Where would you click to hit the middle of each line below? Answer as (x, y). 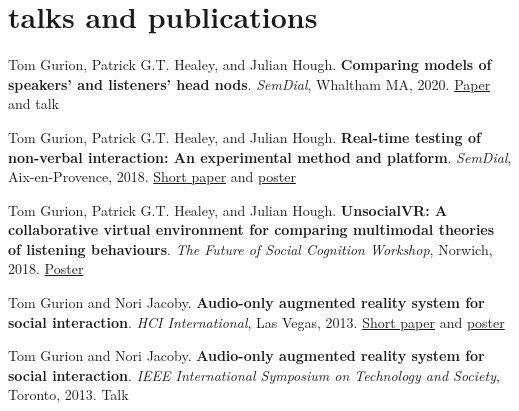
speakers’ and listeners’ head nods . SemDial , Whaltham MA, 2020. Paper (249, 83)
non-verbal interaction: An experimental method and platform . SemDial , (260, 156)
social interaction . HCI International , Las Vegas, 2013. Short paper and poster (256, 321)
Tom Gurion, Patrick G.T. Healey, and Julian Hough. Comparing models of (250, 64)
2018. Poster (46, 268)
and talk (33, 103)
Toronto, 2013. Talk (68, 394)
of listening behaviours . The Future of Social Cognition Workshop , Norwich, (250, 248)
